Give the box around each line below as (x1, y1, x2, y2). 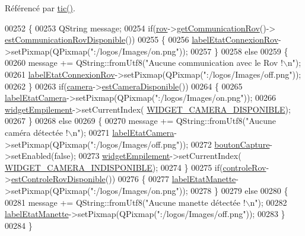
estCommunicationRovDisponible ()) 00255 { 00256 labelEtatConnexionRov (5, 33, 279, 46)
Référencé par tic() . (5, 2, 75, 14)
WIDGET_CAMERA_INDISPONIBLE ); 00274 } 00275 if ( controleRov (5, 161, 266, 173)
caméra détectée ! (5, 126, 68, 138)
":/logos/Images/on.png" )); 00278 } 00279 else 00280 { (90, 184, 288, 196)
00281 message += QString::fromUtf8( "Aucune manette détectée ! (5, 196, 246, 208)
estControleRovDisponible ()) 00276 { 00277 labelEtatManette (11, 173, 236, 185)
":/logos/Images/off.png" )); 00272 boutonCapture (90, 138, 270, 150)
